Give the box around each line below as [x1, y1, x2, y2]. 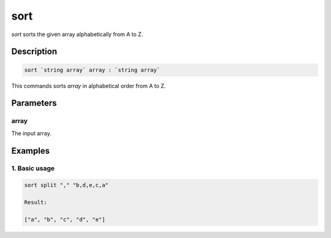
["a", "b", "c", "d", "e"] [24, 216, 105, 223]
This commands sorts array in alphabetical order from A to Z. [11, 82, 166, 89]
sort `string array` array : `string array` [24, 66, 161, 73]
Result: [24, 199, 47, 206]
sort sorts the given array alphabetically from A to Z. [11, 31, 143, 38]
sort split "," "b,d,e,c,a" [24, 182, 108, 189]
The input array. [11, 129, 52, 137]
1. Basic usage [11, 164, 55, 173]
